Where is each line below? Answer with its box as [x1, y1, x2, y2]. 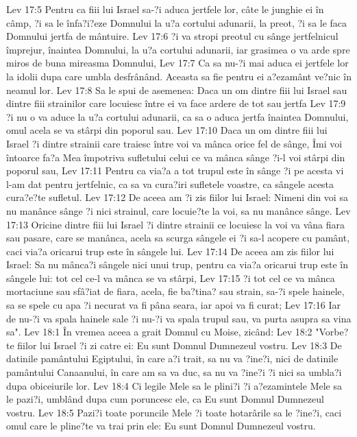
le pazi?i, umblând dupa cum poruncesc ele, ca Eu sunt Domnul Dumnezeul [6, 392, 324, 406]
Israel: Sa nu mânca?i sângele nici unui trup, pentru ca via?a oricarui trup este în [6, 257, 349, 272]
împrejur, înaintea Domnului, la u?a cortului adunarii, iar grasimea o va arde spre [6, 42, 350, 56]
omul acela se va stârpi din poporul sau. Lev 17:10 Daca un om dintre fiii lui [6, 123, 328, 137]
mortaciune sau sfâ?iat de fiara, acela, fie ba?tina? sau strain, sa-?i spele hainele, [6, 284, 345, 298]
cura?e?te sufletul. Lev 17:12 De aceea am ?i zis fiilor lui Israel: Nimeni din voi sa [6, 190, 348, 204]
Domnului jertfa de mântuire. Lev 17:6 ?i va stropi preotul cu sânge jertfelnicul [6, 29, 338, 43]
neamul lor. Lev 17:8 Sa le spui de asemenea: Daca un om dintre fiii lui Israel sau [6, 82, 347, 97]
